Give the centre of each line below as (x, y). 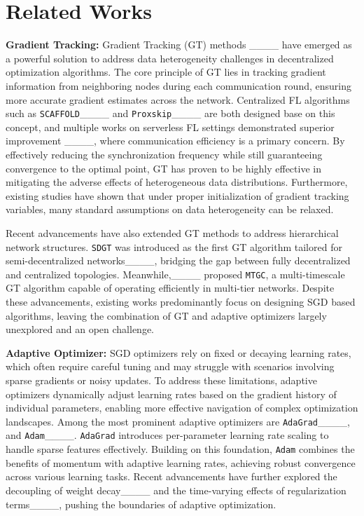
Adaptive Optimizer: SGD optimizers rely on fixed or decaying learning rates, (178, 352)
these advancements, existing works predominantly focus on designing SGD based (181, 301)
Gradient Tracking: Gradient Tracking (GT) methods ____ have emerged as (179, 45)
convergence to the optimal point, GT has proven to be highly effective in (163, 168)
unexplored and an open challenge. (80, 329)
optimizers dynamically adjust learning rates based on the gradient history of (171, 394)
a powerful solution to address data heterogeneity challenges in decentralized (170, 58)
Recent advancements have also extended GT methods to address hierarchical (172, 232)
